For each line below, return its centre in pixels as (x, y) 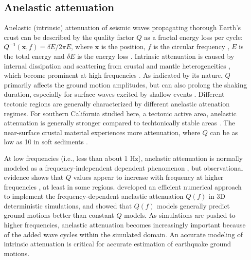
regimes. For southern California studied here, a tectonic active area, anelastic (120, 113)
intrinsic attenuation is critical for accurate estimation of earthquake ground (117, 244)
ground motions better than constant (59, 215)
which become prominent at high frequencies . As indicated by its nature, (113, 75)
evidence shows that (34, 177)
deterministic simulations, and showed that (68, 205)
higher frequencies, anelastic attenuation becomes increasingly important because (125, 225)
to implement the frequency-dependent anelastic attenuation (94, 196)
